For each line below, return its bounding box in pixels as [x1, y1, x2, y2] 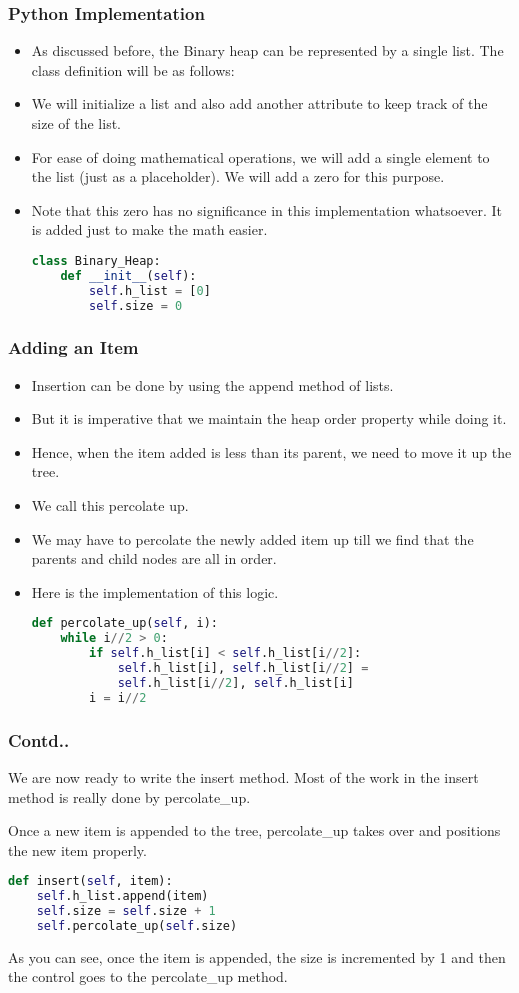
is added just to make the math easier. [31, 219, 268, 240]
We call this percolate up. [31, 495, 189, 516]
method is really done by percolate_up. [8, 786, 251, 807]
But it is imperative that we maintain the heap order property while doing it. [31, 408, 507, 429]
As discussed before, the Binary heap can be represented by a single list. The [31, 40, 504, 61]
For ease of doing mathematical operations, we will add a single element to [31, 146, 490, 167]
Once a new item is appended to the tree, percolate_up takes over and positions [8, 820, 501, 841]
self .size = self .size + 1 [36, 904, 216, 919]
